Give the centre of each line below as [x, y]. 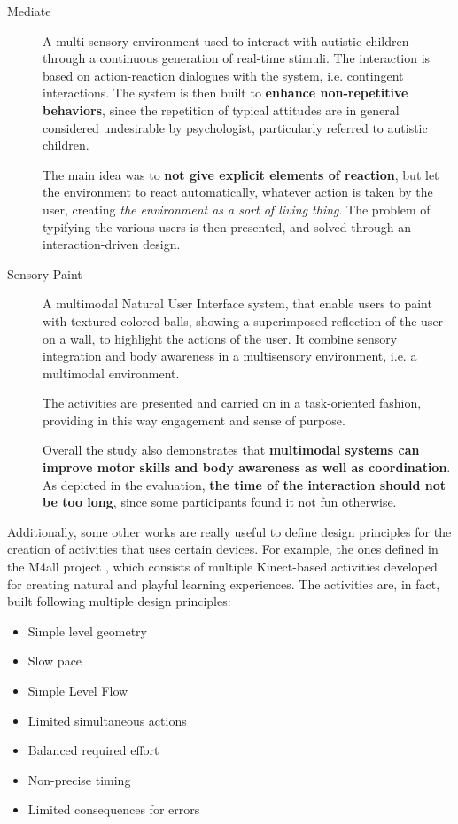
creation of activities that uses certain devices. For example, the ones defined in [223, 549]
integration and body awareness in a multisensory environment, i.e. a [230, 356]
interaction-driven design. [112, 244]
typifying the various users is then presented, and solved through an [227, 226]
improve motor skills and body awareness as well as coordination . [247, 467]
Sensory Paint [45, 273]
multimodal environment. [111, 373]
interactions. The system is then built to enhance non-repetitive [225, 93]
